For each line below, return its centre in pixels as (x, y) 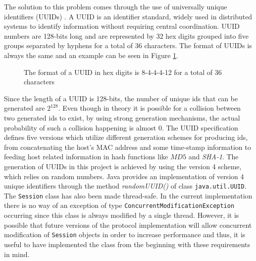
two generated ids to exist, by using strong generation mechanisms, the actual (122, 117)
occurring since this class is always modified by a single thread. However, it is (122, 215)
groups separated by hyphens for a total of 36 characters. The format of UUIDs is (128, 45)
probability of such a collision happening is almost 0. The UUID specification (121, 127)
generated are (25, 108)
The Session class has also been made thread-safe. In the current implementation (128, 195)
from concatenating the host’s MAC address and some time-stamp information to (128, 147)
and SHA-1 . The (213, 157)
